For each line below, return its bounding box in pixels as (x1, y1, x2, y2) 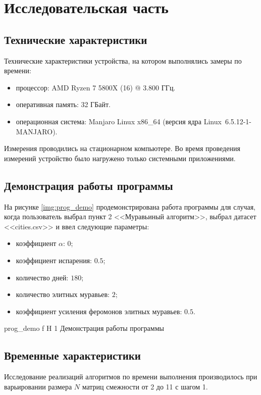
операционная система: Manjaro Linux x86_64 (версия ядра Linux (16, 116, 222, 126)
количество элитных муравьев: (16, 289, 110, 300)
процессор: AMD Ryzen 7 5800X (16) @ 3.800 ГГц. (16, 82, 176, 92)
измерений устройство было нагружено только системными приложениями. (4, 153, 236, 163)
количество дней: (16, 272, 69, 282)
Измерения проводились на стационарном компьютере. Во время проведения (4, 143, 240, 154)
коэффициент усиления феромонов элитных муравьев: (16, 306, 182, 316)
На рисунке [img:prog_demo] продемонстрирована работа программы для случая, (4, 201, 256, 212)
